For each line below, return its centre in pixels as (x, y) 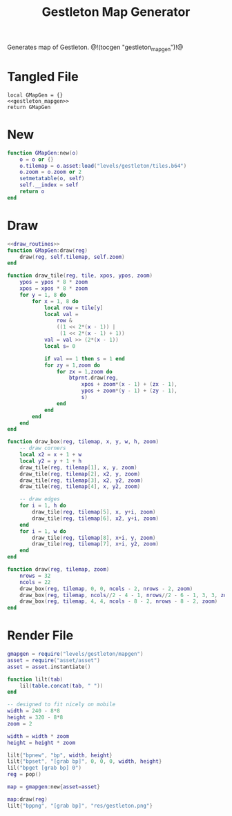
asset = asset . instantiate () (49, 667)
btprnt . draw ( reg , (94, 378)
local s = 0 (60, 346)
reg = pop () (24, 775)
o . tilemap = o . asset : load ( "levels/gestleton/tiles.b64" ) (103, 166)
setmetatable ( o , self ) (52, 179)
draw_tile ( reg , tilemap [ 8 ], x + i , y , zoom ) (94, 538)
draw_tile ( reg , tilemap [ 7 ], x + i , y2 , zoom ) (96, 544)
